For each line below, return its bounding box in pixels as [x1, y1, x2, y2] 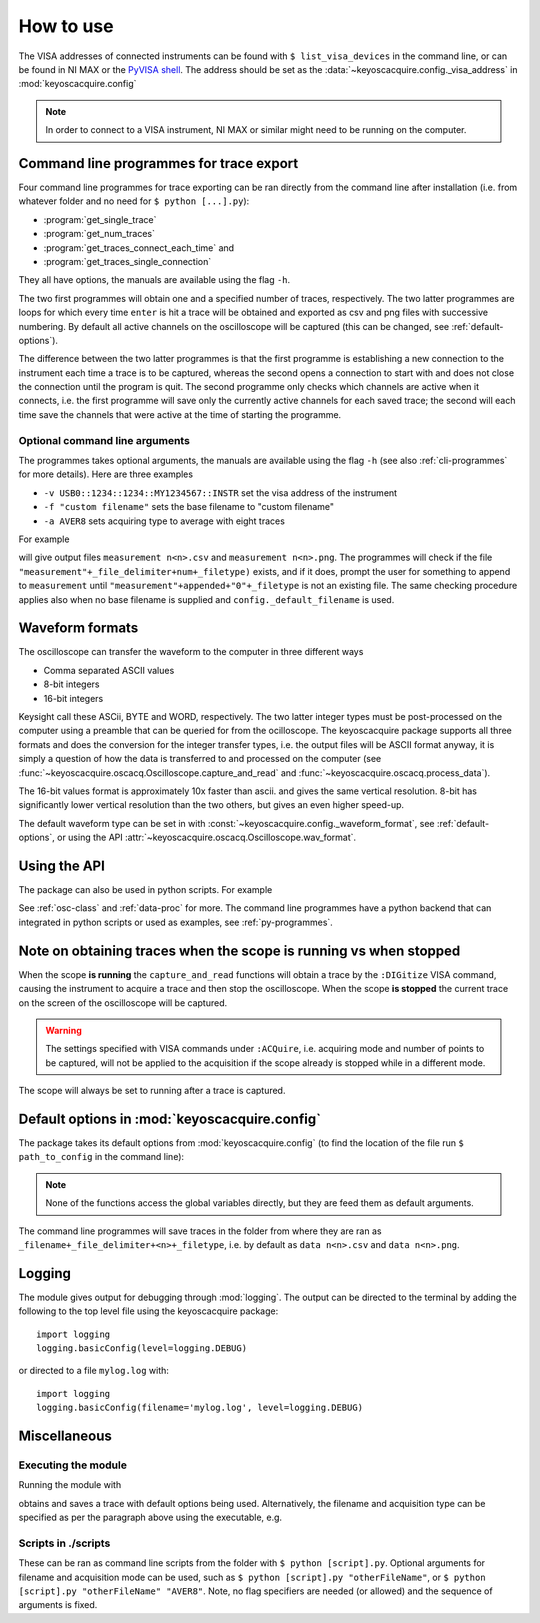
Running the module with [18, 1479, 122, 1491]
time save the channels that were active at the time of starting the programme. [18, 408, 342, 420]
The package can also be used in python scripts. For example [18, 884, 273, 896]
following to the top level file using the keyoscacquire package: [18, 1305, 279, 1317]
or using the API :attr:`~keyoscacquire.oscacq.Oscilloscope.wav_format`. [56, 831, 357, 844]
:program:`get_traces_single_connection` [43, 255, 212, 267]
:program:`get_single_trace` [43, 213, 157, 225]
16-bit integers [43, 692, 104, 704]
